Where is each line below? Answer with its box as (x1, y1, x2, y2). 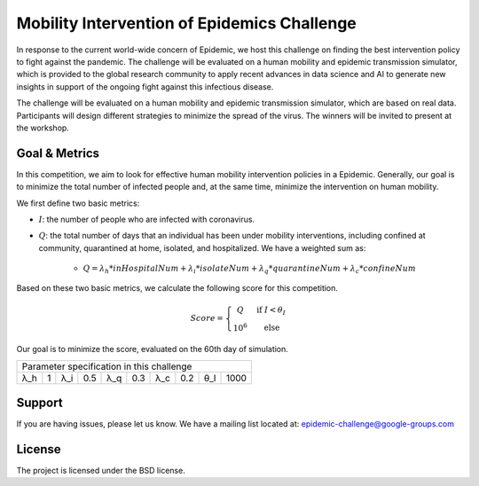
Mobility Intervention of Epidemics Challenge (16, 13, 357, 33)
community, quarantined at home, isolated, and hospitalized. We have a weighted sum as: (38, 242, 366, 253)
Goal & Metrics (16, 145, 99, 161)
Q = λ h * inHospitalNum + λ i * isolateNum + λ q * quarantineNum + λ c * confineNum (82, 263, 417, 275)
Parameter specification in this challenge (21, 360, 192, 372)
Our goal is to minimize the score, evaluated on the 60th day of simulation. (16, 344, 288, 355)
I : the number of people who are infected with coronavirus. (38, 214, 255, 224)
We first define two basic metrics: (16, 198, 140, 208)
